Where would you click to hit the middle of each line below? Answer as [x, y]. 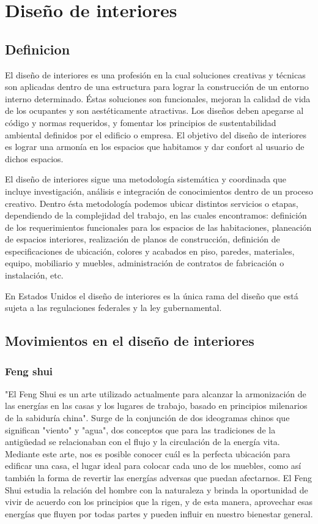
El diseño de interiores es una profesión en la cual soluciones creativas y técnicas [155, 74]
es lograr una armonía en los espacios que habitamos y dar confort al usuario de [155, 147]
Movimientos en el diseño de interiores [130, 341]
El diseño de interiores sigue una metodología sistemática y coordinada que [146, 179]
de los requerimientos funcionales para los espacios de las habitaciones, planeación [158, 227]
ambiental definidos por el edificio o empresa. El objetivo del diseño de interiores [156, 134]
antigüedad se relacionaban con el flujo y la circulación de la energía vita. [142, 442]
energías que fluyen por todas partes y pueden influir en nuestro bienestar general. [159, 513]
